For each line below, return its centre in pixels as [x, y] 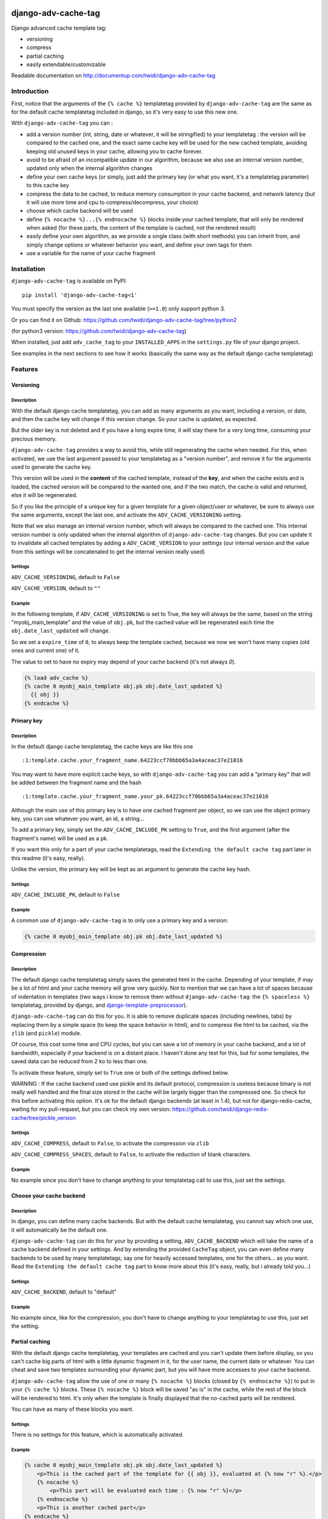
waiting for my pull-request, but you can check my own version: [91, 1109]
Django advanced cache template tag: [59, 28]
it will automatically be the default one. [60, 1230]
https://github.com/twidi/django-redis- [220, 1109]
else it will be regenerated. [44, 495]
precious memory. [34, 439]
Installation [28, 269]
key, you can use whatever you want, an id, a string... [78, 819]
